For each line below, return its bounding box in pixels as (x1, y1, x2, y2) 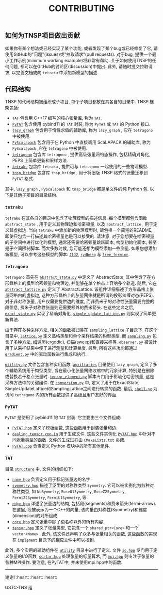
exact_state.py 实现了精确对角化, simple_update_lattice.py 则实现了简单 (5, 311, 152, 317)
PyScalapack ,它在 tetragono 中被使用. (12, 145, 87, 151)
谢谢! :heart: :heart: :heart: (5, 574, 57, 580)
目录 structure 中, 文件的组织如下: (5, 466, 74, 472)
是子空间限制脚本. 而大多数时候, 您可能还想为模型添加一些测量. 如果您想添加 (5, 245, 157, 251)
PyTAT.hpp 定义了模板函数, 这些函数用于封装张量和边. (12, 425, 118, 431)
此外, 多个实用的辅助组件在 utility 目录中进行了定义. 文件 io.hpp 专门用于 (5, 547, 154, 553)
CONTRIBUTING (48, 3, 115, 14)
